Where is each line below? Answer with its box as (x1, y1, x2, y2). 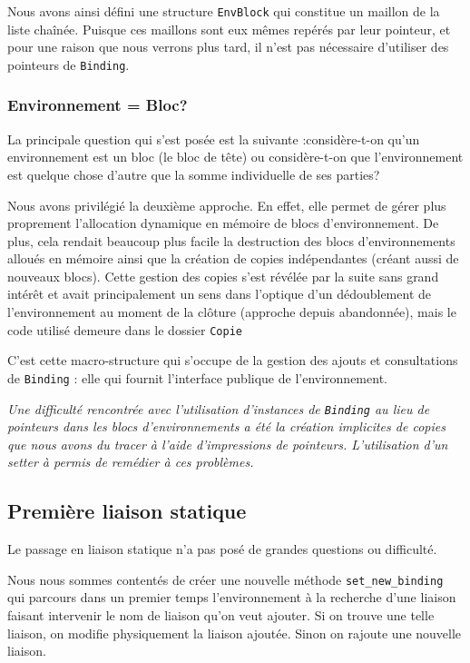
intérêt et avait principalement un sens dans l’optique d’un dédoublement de (7, 284, 431, 303)
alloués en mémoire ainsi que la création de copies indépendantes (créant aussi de (7, 249, 459, 268)
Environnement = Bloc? (7, 94, 188, 116)
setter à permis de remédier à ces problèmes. (7, 452, 254, 471)
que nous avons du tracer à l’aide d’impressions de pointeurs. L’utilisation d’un (7, 434, 448, 453)
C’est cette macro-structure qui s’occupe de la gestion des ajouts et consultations (7, 351, 458, 370)
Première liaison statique (7, 497, 247, 525)
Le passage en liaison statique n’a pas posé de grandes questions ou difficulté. (7, 539, 437, 559)
